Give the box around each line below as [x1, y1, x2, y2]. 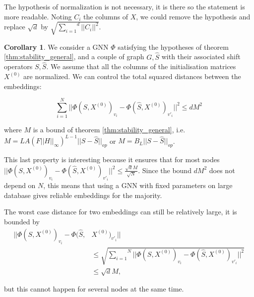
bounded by [4, 216, 40, 226]
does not [209, 165, 235, 175]
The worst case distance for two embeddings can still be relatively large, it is [4, 206, 237, 217]
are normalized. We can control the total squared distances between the [23, 71, 241, 81]
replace [4, 21, 25, 32]
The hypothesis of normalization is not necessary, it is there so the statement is [4, 1, 245, 11]
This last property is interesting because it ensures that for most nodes [4, 154, 220, 165]
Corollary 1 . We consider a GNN [4, 41, 109, 52]
